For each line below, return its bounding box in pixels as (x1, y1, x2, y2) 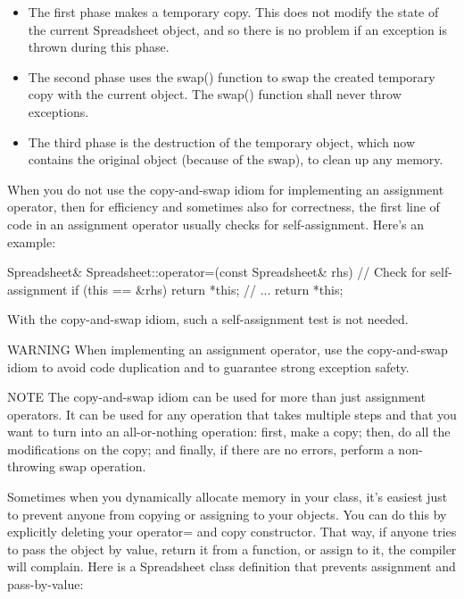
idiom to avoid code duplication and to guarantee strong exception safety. (7, 357, 410, 376)
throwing (7, 457, 56, 476)
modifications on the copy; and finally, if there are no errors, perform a (7, 439, 394, 458)
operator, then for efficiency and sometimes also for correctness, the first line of (7, 197, 440, 216)
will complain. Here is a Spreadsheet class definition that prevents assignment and (7, 557, 456, 576)
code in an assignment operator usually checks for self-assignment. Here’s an (7, 214, 425, 233)
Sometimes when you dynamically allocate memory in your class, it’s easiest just (7, 487, 448, 506)
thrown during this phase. (28, 37, 170, 56)
